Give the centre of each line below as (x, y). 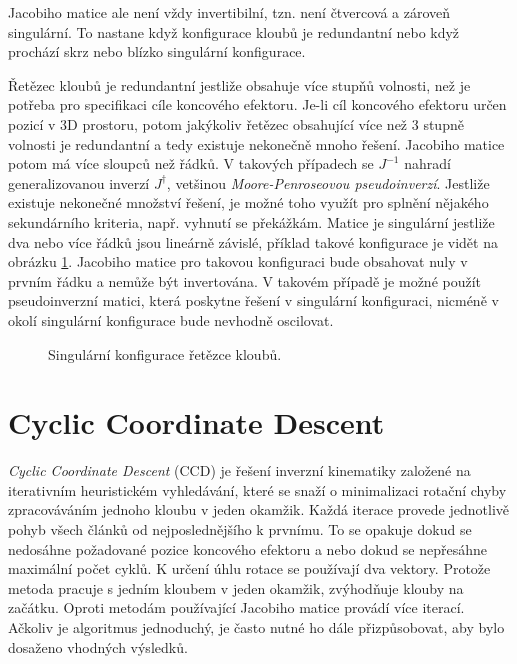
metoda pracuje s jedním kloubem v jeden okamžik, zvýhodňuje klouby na (236, 587)
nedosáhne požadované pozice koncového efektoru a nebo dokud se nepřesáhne (248, 548)
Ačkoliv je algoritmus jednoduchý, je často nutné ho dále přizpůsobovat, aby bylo (256, 626)
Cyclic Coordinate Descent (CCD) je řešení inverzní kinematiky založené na (239, 470)
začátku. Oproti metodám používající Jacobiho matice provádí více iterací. (236, 607)
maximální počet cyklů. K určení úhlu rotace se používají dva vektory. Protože (249, 568)
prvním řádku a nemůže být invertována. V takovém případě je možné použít (245, 280)
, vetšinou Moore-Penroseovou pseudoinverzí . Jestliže (328, 182)
